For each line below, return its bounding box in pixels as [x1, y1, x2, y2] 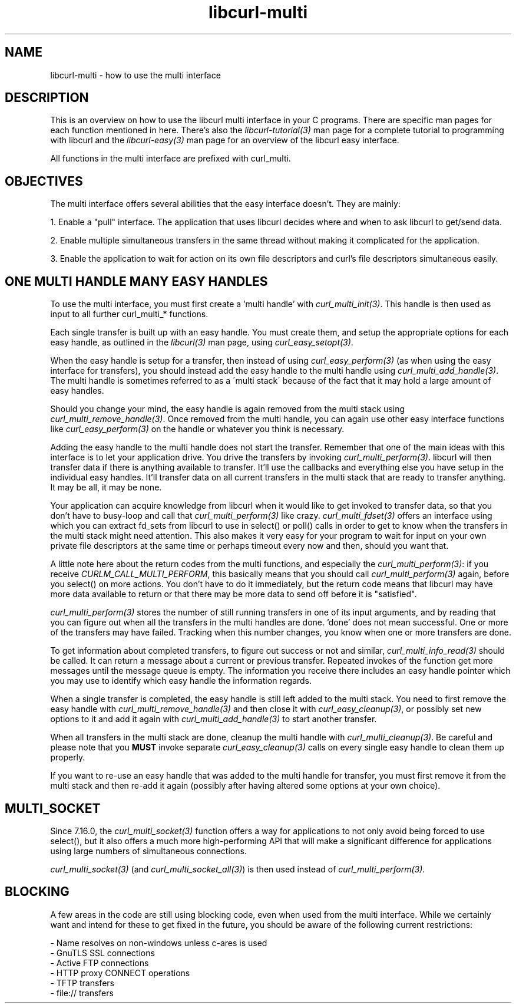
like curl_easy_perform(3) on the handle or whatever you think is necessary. [50, 424, 345, 434]
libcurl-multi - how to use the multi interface [50, 70, 221, 80]
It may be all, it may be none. [50, 482, 162, 493]
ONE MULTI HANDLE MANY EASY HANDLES [5, 274, 268, 289]
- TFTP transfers [50, 977, 114, 988]
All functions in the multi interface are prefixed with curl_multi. [50, 153, 291, 164]
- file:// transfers [50, 987, 114, 998]
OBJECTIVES [5, 173, 83, 189]
